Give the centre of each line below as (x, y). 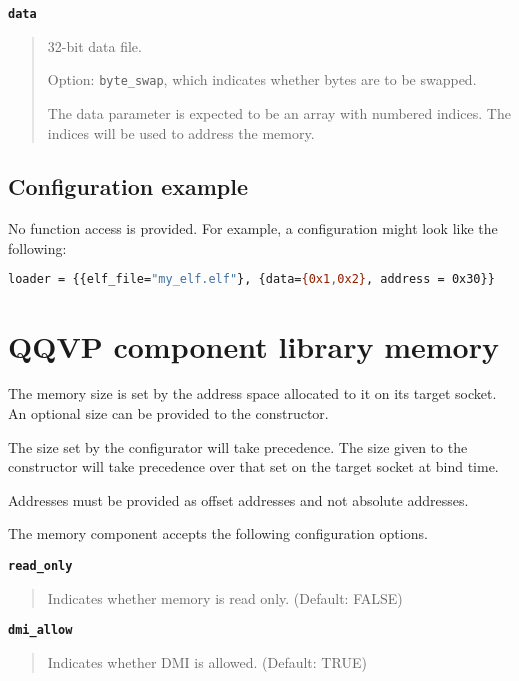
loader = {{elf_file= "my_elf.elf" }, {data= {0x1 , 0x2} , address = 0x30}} (251, 279)
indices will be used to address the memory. (181, 132)
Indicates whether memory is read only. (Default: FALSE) (225, 597)
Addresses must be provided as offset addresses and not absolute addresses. (238, 499)
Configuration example (128, 186)
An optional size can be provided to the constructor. (168, 413)
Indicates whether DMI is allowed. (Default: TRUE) (207, 661)
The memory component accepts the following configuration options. (218, 533)
